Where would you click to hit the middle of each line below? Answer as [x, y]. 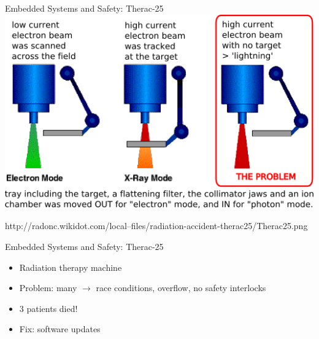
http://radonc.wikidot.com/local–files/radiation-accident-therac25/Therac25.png [156, 226]
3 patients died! [48, 308]
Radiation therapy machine [71, 267]
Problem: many [48, 288]
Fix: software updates [60, 329]
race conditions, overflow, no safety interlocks [181, 288]
